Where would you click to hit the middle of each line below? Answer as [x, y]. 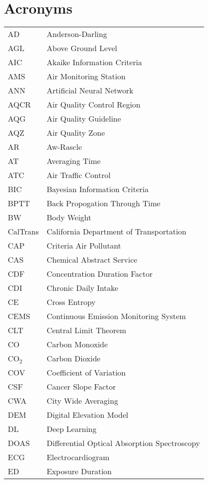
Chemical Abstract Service [92, 260]
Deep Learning [71, 429]
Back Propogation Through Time [104, 203]
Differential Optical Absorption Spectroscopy [123, 443]
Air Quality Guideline [84, 119]
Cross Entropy [71, 302]
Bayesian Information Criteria [98, 189]
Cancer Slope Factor [81, 387]
